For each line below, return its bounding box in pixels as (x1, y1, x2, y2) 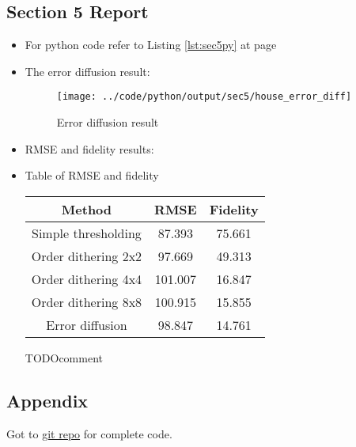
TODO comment (25, 349, 103, 366)
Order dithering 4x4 (31, 269, 142, 288)
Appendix (6, 388, 89, 412)
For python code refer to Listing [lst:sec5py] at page (25, 36, 277, 53)
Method (61, 199, 112, 218)
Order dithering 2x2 (31, 246, 142, 265)
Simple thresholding (32, 223, 142, 242)
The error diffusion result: (25, 63, 150, 79)
